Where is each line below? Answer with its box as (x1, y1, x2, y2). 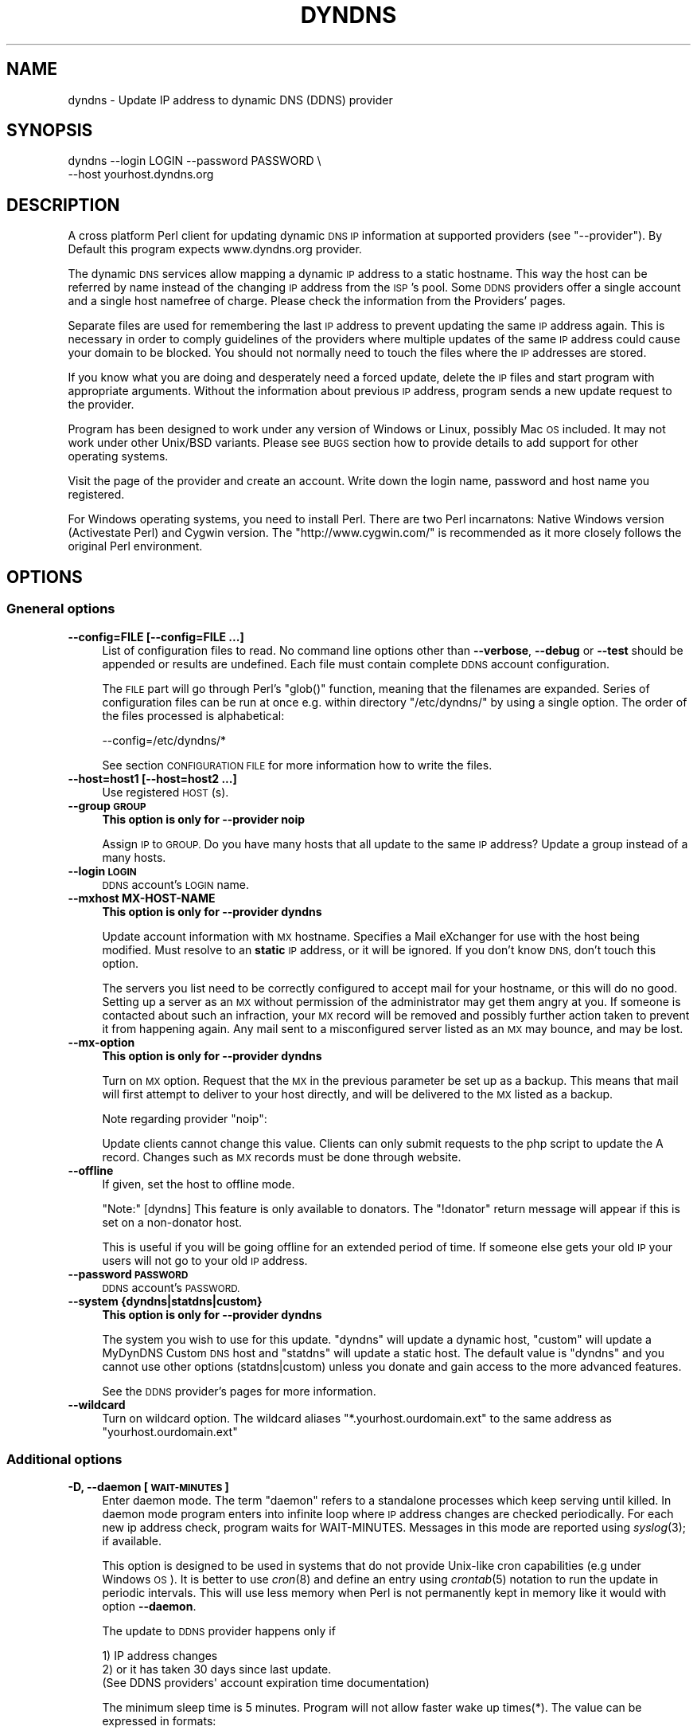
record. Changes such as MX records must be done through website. (102, 1149, 461, 1164)
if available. (102, 1534, 162, 1548)
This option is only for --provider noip (102, 812, 306, 826)
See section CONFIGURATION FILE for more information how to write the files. (102, 757, 493, 772)
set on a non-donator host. (102, 1215, 243, 1229)
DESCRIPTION (6, 194, 120, 215)
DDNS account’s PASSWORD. (102, 1280, 240, 1294)
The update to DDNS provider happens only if (102, 1624, 336, 1638)
